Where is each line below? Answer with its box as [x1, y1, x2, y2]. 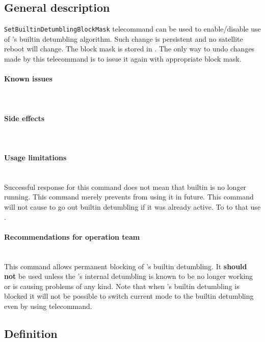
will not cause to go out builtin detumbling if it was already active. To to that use [4, 202, 261, 212]
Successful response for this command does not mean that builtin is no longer [4, 181, 247, 192]
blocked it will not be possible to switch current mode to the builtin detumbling [4, 291, 254, 301]
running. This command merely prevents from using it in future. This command [4, 191, 254, 202]
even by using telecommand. [4, 300, 92, 311]
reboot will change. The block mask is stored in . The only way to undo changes [4, 43, 255, 54]
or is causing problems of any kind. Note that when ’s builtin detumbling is [4, 280, 240, 291]
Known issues [4, 73, 52, 84]
